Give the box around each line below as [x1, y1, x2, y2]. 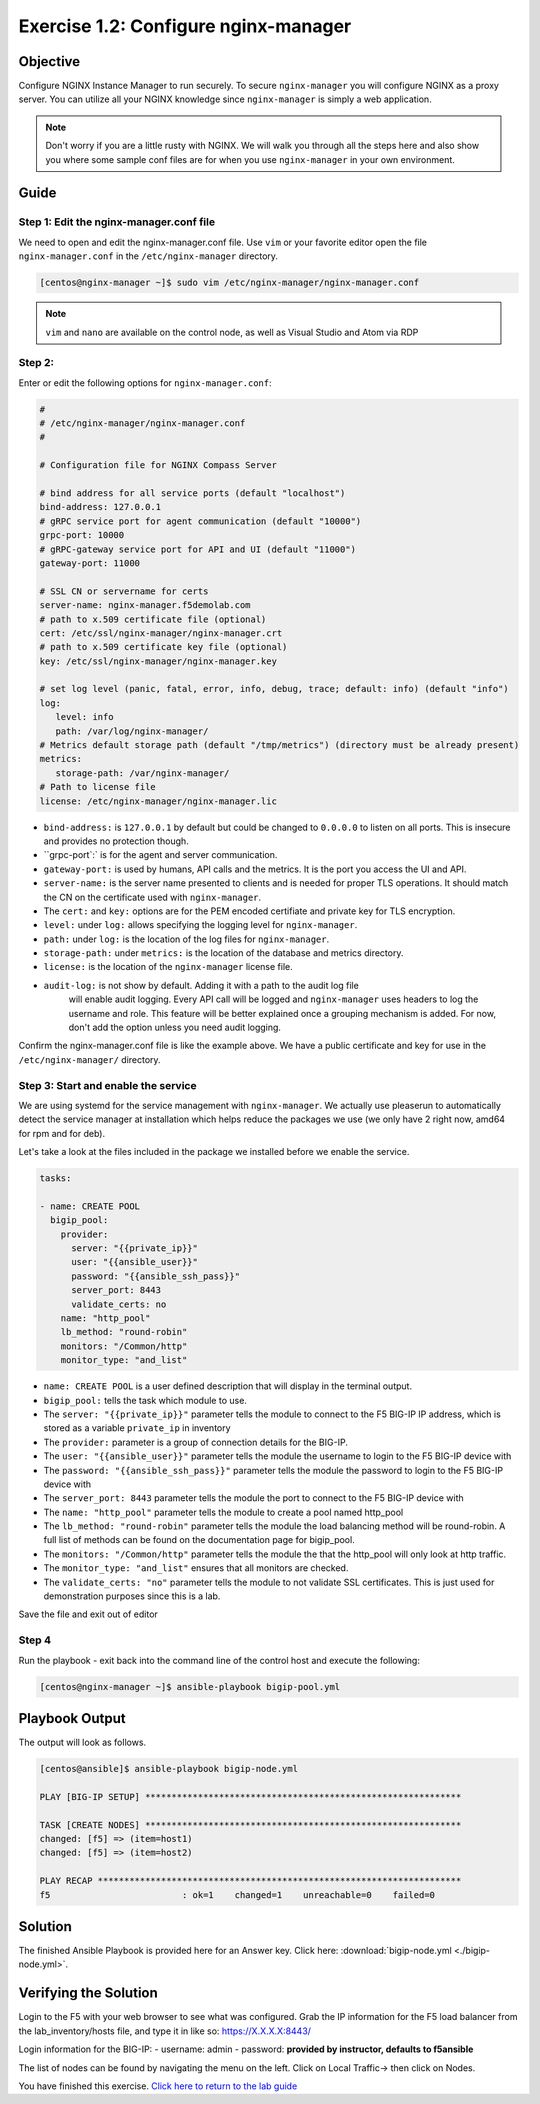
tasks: [39, 1173, 72, 1184]
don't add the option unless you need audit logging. [68, 1021, 282, 1034]
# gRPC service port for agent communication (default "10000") [39, 515, 362, 527]
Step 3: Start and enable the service [18, 1078, 197, 1092]
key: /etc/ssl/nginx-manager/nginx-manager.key [39, 655, 277, 667]
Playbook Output [18, 1710, 126, 1727]
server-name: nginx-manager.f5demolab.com [39, 600, 251, 611]
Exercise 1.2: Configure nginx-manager [18, 15, 352, 37]
